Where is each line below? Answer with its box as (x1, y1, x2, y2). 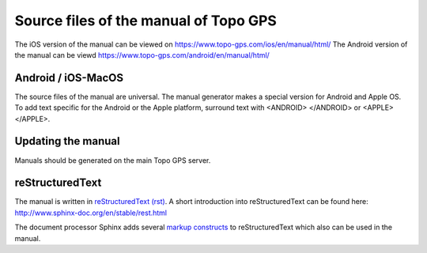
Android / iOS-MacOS (14, 71, 124, 85)
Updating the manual (14, 134, 120, 148)
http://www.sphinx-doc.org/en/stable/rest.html (14, 208, 168, 217)
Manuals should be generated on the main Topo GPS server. (14, 155, 211, 165)
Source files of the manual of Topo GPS (14, 12, 277, 29)
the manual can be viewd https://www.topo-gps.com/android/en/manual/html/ (14, 50, 270, 59)
